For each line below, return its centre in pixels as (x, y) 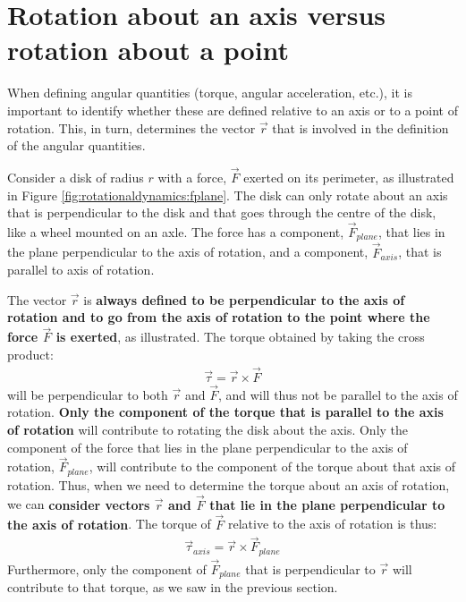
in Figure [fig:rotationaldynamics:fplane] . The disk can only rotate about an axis (228, 195)
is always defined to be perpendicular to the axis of (244, 299)
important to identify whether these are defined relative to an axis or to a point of (233, 110)
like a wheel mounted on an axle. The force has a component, (176, 231)
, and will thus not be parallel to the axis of (338, 394)
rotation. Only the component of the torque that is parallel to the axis (225, 412)
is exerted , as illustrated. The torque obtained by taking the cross (240, 337)
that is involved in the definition (360, 127)
